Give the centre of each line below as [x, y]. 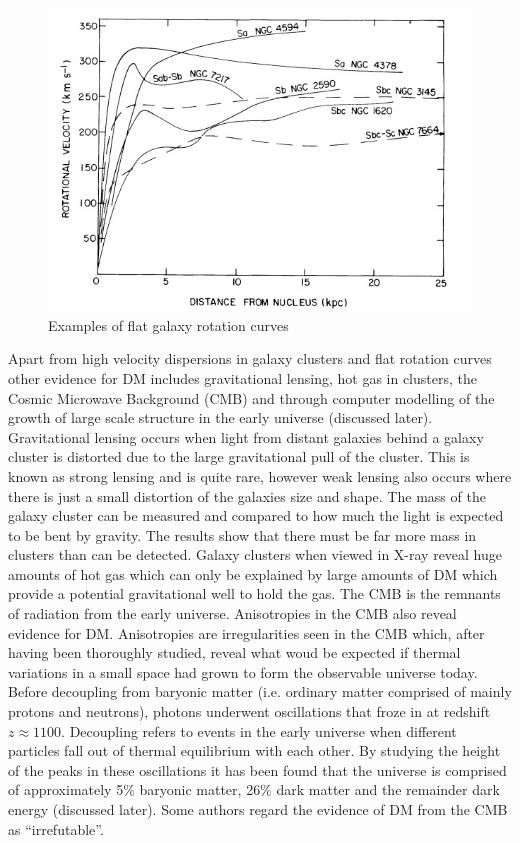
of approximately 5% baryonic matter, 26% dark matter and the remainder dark [254, 789]
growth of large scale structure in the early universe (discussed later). [220, 417]
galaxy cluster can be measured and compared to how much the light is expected [256, 515]
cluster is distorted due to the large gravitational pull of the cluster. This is [239, 456]
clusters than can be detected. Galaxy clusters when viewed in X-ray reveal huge [255, 554]
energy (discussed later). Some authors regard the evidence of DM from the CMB [258, 809]
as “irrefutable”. [56, 828]
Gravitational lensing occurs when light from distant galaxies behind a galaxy [246, 436]
